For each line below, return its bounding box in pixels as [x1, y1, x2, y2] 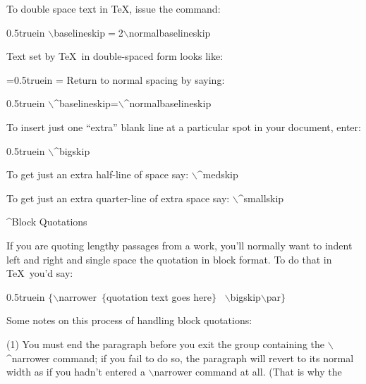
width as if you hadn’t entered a [6, 364, 145, 379]
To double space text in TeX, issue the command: [6, 1, 221, 16]
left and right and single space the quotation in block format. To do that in [6, 252, 332, 266]
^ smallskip [238, 190, 284, 205]
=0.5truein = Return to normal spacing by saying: [6, 72, 225, 87]
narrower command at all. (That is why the [154, 364, 342, 379]
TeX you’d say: [6, 266, 73, 280]
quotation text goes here [106, 289, 212, 304]
